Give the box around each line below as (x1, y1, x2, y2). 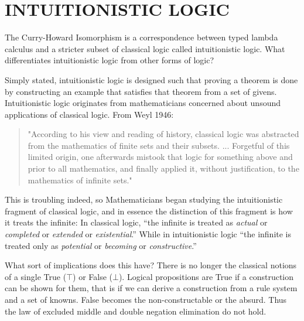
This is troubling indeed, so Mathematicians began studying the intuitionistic (5, 193, 283, 206)
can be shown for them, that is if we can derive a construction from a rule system (5, 282, 298, 294)
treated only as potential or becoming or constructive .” (5, 239, 197, 251)
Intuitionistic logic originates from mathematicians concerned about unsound (5, 97, 281, 109)
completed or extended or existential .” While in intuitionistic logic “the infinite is (5, 228, 292, 240)
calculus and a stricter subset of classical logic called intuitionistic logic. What (5, 42, 285, 54)
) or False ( (73, 270, 113, 282)
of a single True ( (5, 270, 67, 282)
